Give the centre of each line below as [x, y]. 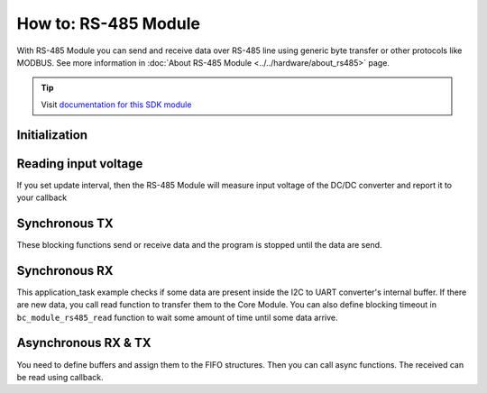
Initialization [52, 135]
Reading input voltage [80, 164]
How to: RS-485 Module [108, 23]
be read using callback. [60, 377]
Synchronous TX [65, 223]
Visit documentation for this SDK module [116, 105]
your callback [42, 197]
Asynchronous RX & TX [84, 343]
